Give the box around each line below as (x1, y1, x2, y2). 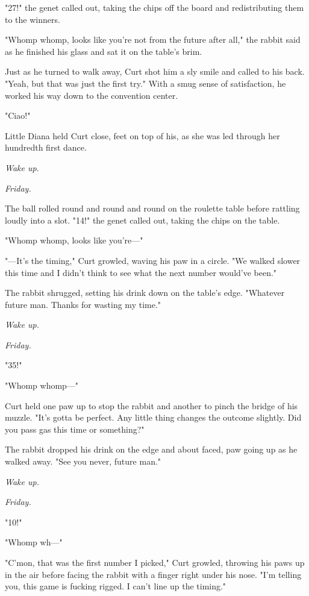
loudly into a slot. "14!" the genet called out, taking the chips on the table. (5, 213, 280, 226)
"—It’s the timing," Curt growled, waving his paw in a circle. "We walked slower (5, 254, 301, 266)
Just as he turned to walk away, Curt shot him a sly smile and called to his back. (5, 65, 305, 78)
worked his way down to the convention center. (5, 89, 178, 101)
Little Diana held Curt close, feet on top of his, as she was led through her (5, 129, 280, 142)
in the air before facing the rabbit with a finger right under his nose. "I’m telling (5, 568, 302, 580)
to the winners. (5, 13, 60, 25)
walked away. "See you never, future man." (5, 455, 161, 468)
